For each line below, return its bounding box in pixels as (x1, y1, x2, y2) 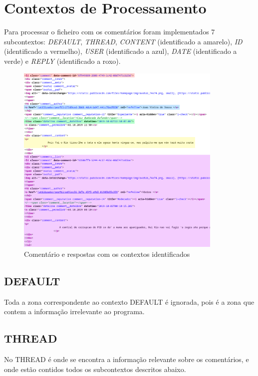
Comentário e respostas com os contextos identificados (24, 248, 190, 259)
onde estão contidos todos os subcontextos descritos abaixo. (4, 364, 186, 374)
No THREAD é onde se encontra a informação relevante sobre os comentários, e (4, 354, 249, 364)
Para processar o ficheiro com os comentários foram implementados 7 (4, 26, 215, 37)
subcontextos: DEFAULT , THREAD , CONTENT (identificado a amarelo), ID (4, 36, 243, 46)
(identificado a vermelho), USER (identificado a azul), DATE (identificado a (4, 46, 237, 56)
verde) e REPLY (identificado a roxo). (4, 55, 121, 66)
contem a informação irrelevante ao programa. (4, 306, 145, 317)
